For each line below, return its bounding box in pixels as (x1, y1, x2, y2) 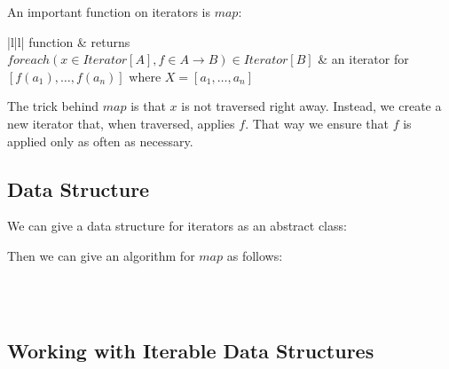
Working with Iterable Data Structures (7, 337, 374, 365)
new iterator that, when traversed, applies (7, 114, 235, 132)
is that (130, 97, 166, 115)
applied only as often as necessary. (7, 131, 193, 150)
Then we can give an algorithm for (7, 246, 195, 264)
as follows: (226, 246, 283, 264)
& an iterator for (318, 50, 409, 68)
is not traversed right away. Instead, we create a (181, 97, 442, 115)
